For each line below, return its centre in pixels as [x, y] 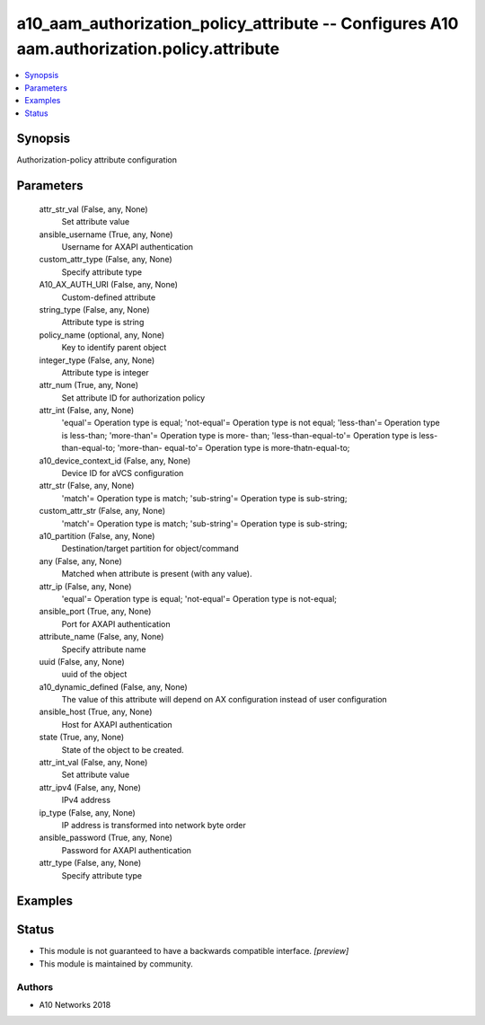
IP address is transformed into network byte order [154, 825]
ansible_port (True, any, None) [95, 612]
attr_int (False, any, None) [87, 411]
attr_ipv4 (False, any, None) [90, 787]
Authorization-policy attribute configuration [97, 160]
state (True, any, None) [82, 738]
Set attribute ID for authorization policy [133, 398]
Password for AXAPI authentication [127, 850]
